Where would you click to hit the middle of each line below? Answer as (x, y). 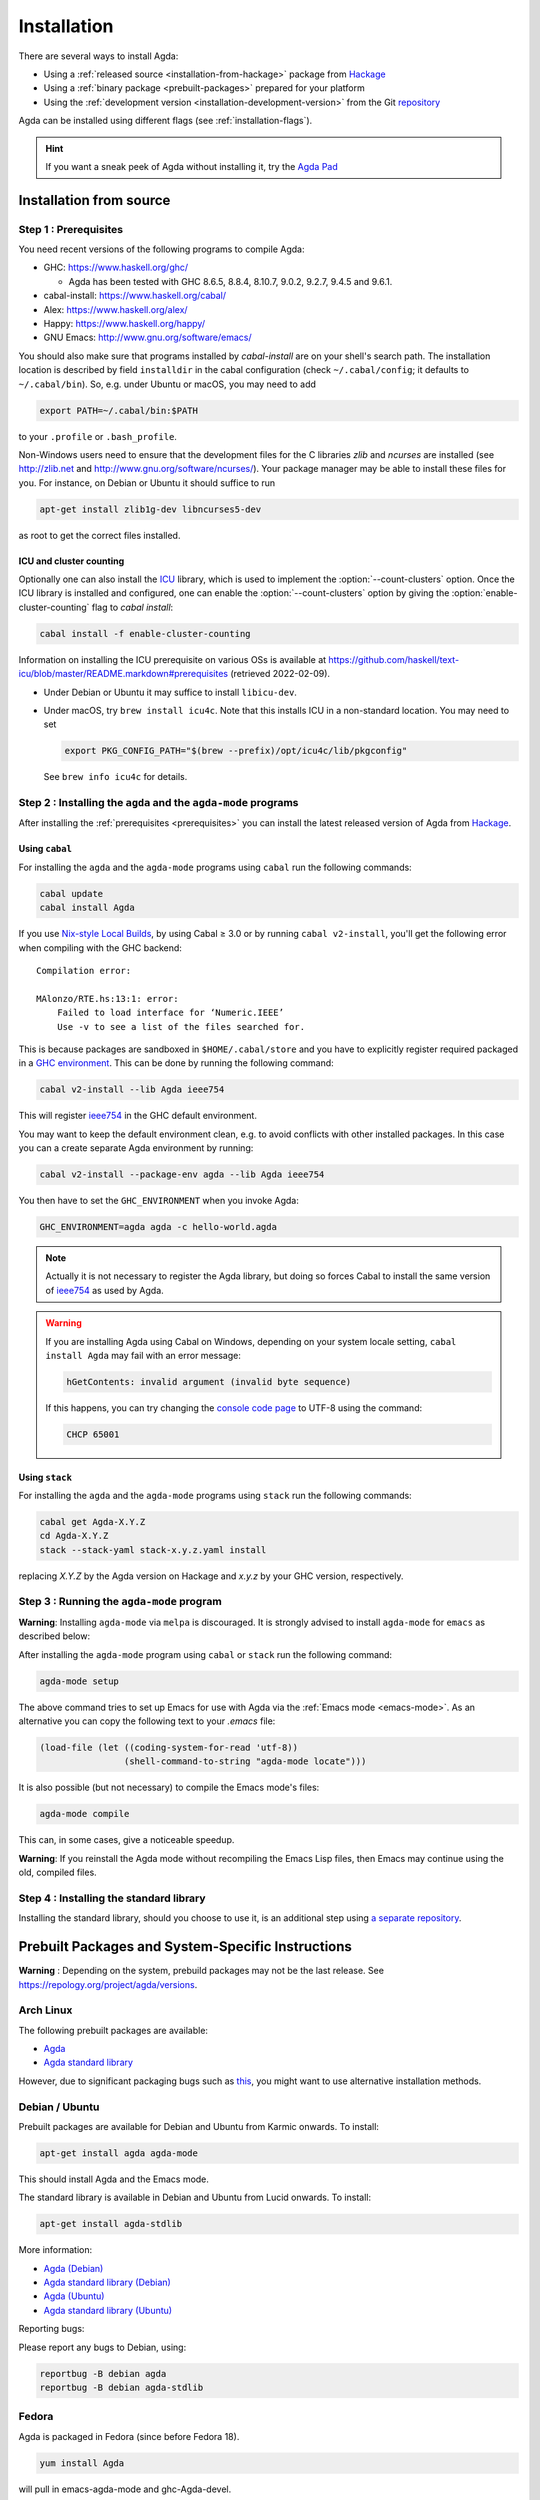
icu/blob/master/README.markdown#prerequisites (123, 674)
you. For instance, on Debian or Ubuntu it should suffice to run (147, 482)
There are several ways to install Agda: (98, 56)
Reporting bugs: (51, 2329)
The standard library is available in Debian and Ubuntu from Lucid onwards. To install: (195, 2197)
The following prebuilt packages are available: (113, 2030)
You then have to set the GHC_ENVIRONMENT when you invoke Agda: (159, 1201)
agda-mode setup (79, 1681)
